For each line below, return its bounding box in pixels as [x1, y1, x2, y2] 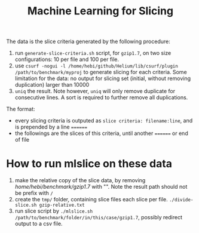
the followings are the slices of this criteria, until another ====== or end [14, 130, 188, 137]
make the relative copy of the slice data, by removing [14, 177, 146, 184]
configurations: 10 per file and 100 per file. [14, 56, 120, 63]
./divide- [169, 197, 194, 203]
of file [14, 136, 30, 143]
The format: [6, 106, 35, 113]
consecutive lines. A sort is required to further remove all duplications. [14, 94, 188, 101]
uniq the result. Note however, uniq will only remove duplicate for [14, 88, 176, 95]
